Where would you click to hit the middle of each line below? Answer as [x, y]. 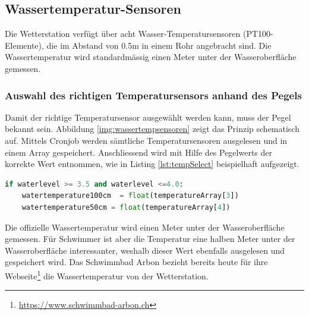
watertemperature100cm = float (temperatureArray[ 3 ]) [130, 196]
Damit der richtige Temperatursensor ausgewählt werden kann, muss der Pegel [148, 117]
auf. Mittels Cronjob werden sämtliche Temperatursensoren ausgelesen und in [146, 140]
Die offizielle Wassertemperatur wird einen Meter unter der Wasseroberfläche [145, 227]
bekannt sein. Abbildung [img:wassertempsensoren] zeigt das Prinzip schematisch [152, 129]
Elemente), [24, 45]
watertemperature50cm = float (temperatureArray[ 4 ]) [126, 207]
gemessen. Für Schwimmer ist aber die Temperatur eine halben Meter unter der [150, 239]
